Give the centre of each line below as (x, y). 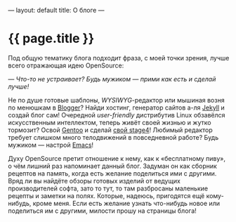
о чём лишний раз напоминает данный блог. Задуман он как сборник (112, 166)
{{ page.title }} (51, 39)
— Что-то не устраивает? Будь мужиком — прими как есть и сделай (112, 79)
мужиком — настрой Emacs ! (51, 145)
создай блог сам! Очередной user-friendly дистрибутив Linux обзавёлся (117, 115)
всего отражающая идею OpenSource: (66, 65)
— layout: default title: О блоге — (56, 10)
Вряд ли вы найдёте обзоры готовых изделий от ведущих (94, 181)
